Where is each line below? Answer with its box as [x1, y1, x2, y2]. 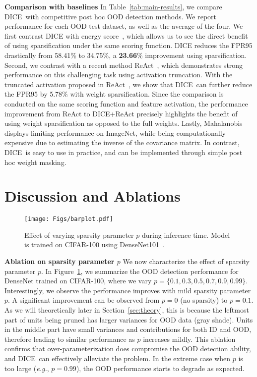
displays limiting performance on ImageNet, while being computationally [4, 127, 226, 138]
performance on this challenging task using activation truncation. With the [4, 69, 233, 80]
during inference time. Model [141, 229, 230, 240]
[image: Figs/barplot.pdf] [24, 215, 113, 223]
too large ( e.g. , [4, 363, 49, 373]
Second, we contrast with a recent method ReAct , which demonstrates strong [4, 59, 243, 70]
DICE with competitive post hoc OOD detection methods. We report [4, 11, 217, 21]
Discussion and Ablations [4, 186, 181, 206]
